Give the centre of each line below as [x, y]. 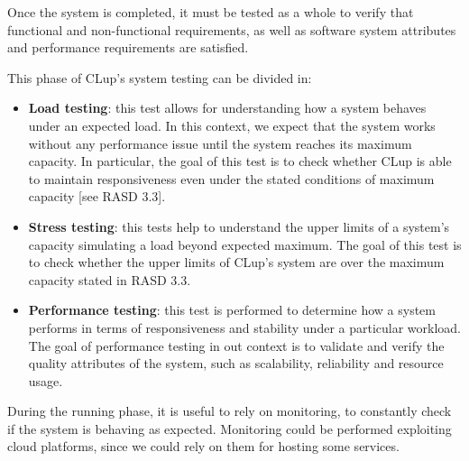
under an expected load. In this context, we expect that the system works [232, 125]
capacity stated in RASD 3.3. [110, 279]
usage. [46, 380]
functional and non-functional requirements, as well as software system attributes [232, 29]
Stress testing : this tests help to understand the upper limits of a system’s [239, 226]
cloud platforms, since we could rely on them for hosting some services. [203, 446]
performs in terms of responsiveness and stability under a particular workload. [245, 327]
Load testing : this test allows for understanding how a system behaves [227, 108]
